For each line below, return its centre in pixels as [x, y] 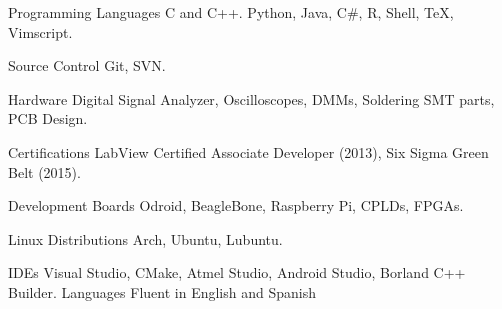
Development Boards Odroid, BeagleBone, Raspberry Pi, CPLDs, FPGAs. [236, 205]
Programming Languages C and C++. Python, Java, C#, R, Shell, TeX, [231, 12]
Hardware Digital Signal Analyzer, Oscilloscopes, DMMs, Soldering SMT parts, [251, 98]
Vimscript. [40, 31]
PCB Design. [48, 118]
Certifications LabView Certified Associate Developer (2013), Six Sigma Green [248, 151]
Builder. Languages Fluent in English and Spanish [162, 291]
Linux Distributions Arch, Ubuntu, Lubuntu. [145, 238]
